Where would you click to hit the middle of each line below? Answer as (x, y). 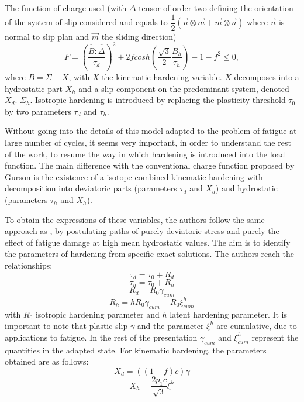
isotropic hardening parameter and (97, 314)
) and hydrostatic (246, 188)
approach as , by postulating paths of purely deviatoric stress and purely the (142, 231)
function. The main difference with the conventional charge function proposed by (150, 165)
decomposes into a (267, 77)
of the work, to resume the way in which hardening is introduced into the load (145, 154)
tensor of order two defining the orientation (216, 8)
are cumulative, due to (257, 326)
